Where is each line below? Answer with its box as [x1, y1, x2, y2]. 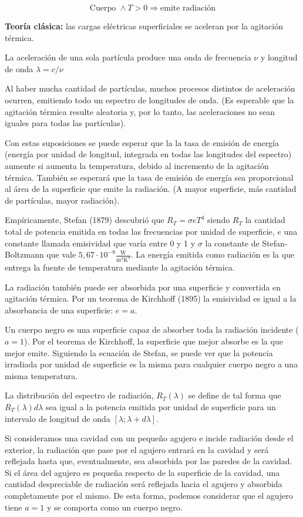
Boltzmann [5, 248, 44, 261]
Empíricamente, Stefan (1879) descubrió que [5, 214, 164, 226]
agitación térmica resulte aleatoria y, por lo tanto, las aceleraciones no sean [5, 105, 275, 117]
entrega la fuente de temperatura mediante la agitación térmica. [5, 261, 235, 273]
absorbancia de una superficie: [5, 303, 113, 316]
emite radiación [160, 4, 216, 12]
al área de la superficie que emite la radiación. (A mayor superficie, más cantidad [5, 183, 297, 195]
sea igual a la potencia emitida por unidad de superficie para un [45, 400, 276, 413]
